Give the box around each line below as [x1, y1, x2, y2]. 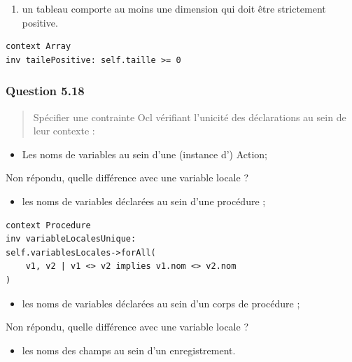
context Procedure [6, 220, 91, 230]
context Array [6, 41, 71, 52]
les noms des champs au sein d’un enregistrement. [22, 342, 236, 357]
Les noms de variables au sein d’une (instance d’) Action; [22, 146, 268, 161]
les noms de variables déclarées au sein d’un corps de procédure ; [22, 295, 300, 310]
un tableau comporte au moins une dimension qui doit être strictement [22, 1, 326, 15]
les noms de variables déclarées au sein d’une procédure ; [22, 193, 266, 208]
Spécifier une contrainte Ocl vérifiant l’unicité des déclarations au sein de [33, 109, 346, 124]
